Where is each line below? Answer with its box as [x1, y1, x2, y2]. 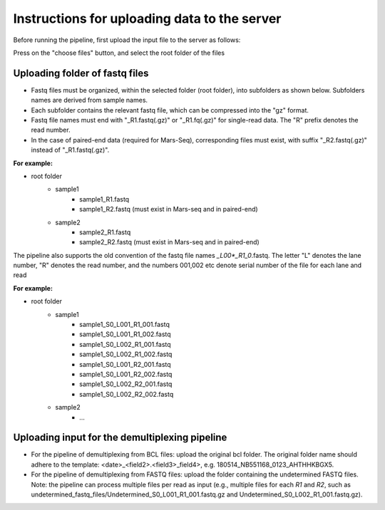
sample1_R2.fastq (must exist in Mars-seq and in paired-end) [79, 205, 258, 214]
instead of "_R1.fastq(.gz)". [31, 146, 110, 155]
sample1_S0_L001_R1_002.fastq [79, 330, 171, 338]
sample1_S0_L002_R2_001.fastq [79, 380, 173, 388]
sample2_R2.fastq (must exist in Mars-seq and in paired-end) [79, 238, 260, 246]
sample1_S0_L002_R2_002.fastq [79, 390, 174, 398]
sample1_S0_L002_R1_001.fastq [79, 340, 171, 348]
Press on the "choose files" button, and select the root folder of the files [13, 48, 225, 57]
